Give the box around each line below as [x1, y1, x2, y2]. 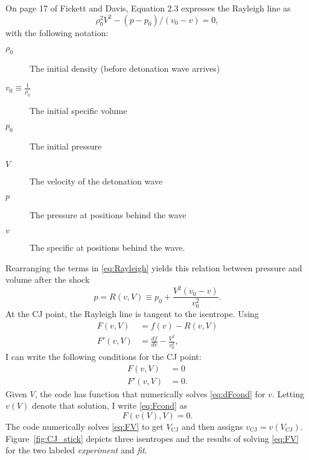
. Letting [272, 387, 304, 400]
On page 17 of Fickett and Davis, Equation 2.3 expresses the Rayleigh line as [5, 2, 291, 14]
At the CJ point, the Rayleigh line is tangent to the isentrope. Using [5, 307, 259, 320]
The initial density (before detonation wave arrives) [30, 61, 220, 74]
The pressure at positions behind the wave [30, 209, 186, 221]
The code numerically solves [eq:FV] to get [5, 420, 164, 432]
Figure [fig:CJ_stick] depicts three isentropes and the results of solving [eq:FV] [5, 432, 299, 444]
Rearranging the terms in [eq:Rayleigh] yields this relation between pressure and [5, 261, 302, 274]
